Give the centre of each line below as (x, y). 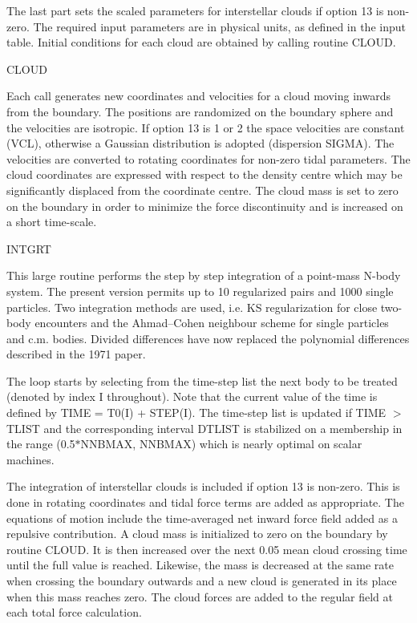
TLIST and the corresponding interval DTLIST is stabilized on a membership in (204, 428)
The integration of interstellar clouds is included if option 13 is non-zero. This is (203, 486)
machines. (30, 459)
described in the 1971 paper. (76, 354)
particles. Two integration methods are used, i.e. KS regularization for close (192, 307)
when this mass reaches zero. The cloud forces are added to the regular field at (200, 596)
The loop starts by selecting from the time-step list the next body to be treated (202, 380)
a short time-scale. (52, 222)
